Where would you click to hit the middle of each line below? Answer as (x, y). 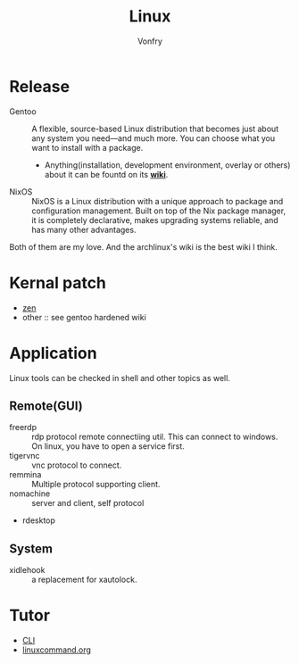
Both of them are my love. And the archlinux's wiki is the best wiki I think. (144, 246)
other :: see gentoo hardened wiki (84, 317)
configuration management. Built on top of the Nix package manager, (159, 211)
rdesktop (39, 520)
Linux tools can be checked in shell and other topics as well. (120, 378)
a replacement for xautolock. (84, 580)
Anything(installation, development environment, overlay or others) (167, 165)
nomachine (30, 494)
